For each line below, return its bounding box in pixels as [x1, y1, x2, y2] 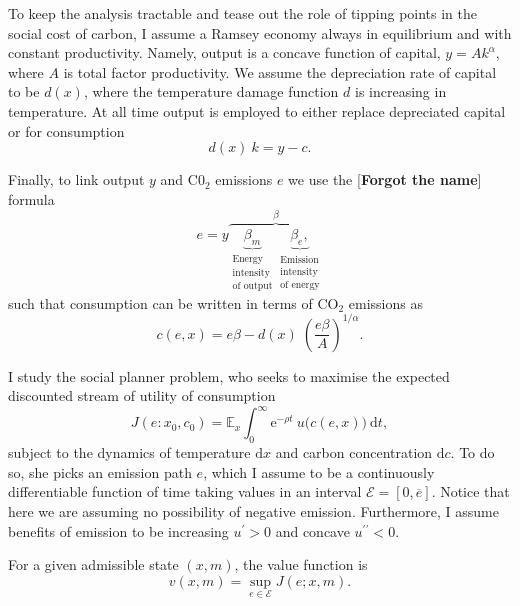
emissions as [348, 292, 423, 313]
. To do [450, 442, 495, 463]
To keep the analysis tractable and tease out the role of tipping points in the [8, 3, 477, 23]
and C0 [160, 169, 205, 190]
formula [8, 188, 55, 209]
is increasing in [355, 81, 447, 102]
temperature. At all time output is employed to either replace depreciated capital [8, 100, 506, 121]
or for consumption [8, 120, 125, 141]
